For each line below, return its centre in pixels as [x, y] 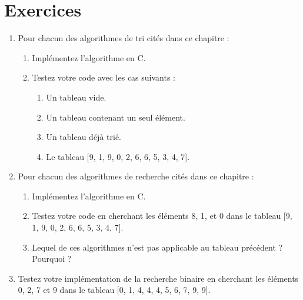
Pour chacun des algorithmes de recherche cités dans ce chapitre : [136, 176]
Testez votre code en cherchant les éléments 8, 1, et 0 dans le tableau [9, [162, 216]
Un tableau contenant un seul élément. [116, 117]
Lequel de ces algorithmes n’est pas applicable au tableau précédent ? [157, 247]
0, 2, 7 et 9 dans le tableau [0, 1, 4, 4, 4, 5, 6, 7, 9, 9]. [114, 290]
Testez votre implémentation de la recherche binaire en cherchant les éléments [158, 278]
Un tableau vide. [76, 97]
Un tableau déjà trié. [84, 137]
